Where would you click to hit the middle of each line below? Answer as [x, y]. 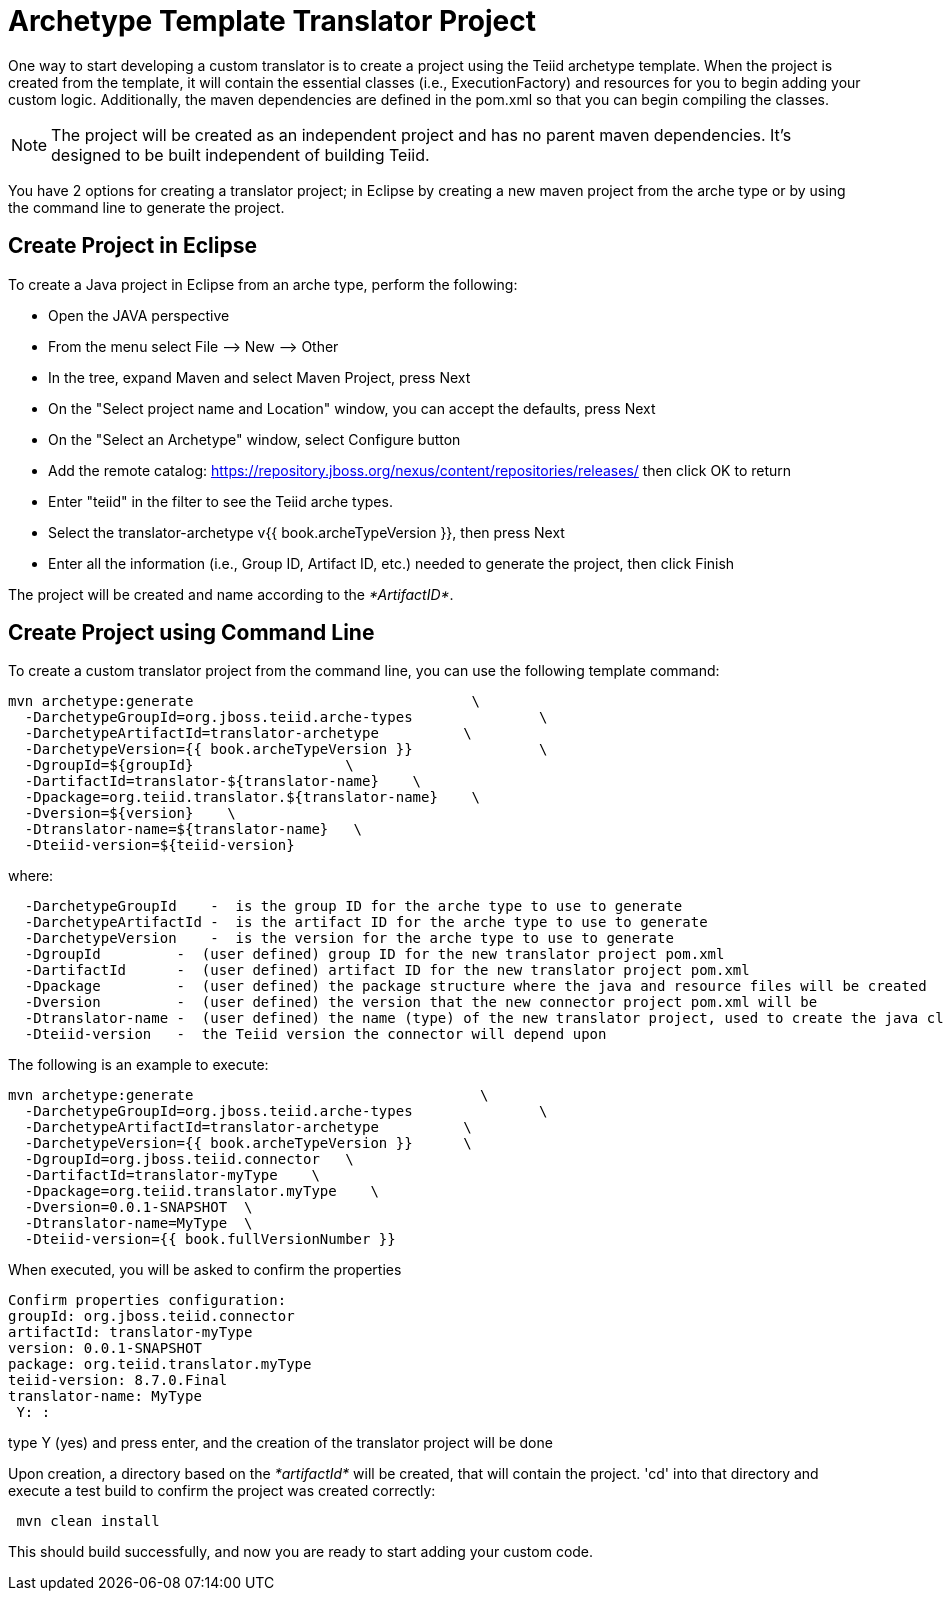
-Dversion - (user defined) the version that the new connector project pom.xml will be [421, 1002]
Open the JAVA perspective [139, 315]
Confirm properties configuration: [147, 1300]
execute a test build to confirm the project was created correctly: [222, 1491]
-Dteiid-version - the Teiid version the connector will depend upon [315, 1034]
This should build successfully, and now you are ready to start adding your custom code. [301, 1552]
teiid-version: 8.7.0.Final [118, 1380]
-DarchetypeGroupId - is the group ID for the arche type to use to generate [353, 906]
